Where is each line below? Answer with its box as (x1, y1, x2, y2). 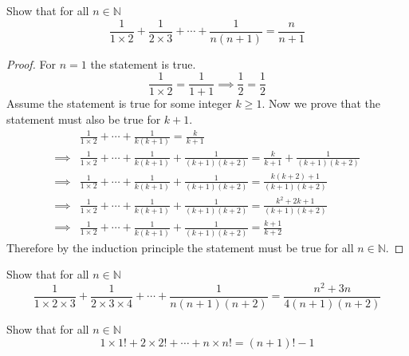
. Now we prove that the (262, 95, 380, 112)
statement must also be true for (6, 110, 161, 127)
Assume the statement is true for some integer (6, 95, 232, 112)
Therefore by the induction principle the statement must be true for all (6, 239, 354, 255)
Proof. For (6, 55, 57, 72)
